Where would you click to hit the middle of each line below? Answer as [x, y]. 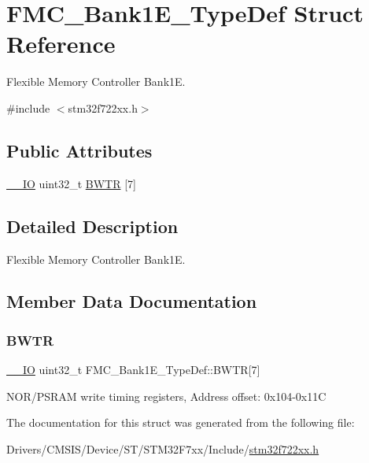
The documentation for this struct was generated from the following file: [181, 422]
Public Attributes [79, 150]
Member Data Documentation [132, 301]
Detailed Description [92, 226]
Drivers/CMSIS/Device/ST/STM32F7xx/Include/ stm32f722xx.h [163, 448]
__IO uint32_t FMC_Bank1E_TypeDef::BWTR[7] [133, 370]
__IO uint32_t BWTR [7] [71, 183]
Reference [61, 44]
